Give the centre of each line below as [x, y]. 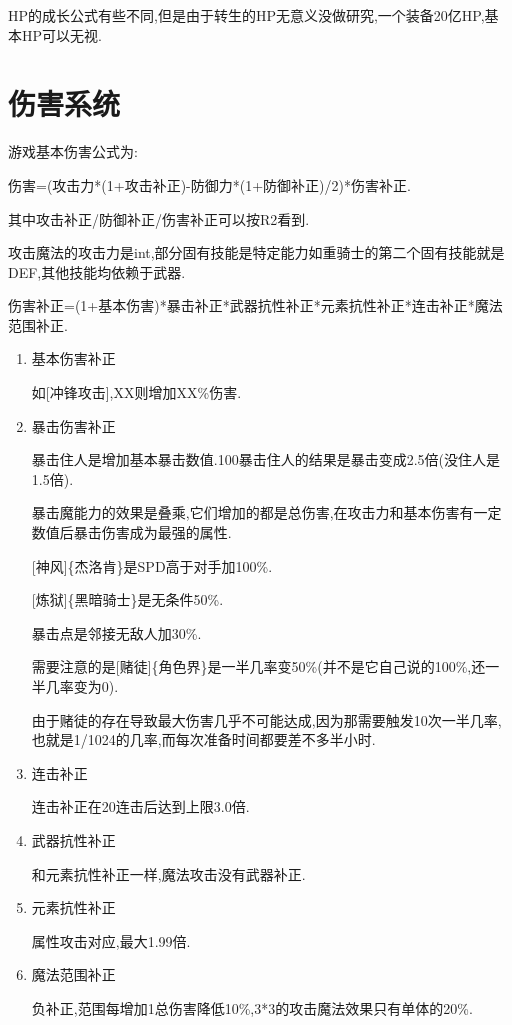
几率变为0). [82, 686]
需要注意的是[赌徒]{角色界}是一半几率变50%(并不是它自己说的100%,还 [258, 666]
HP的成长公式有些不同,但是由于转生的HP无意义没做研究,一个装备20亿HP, [246, 15]
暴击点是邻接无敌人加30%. [116, 632]
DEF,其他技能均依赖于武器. [97, 271]
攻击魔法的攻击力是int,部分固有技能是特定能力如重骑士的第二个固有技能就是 [256, 252]
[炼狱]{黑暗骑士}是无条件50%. [127, 599]
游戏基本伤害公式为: [73, 151]
